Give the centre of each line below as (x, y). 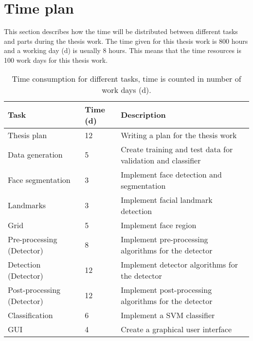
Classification (30, 315)
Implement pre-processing (164, 239)
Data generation (35, 154)
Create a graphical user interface (176, 329)
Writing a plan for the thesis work (179, 135)
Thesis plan (27, 135)
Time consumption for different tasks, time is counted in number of (126, 78)
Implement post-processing (166, 289)
